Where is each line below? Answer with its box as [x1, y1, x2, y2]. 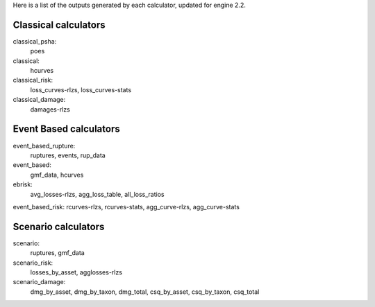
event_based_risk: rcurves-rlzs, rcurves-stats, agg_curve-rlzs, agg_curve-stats [12, 202, 240, 211]
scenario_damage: [12, 278, 66, 286]
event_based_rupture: [12, 141, 76, 150]
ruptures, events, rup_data [30, 151, 106, 159]
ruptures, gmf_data [30, 249, 85, 257]
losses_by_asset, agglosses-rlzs [30, 267, 123, 277]
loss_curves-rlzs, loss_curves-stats [30, 85, 132, 94]
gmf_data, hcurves [30, 170, 84, 179]
